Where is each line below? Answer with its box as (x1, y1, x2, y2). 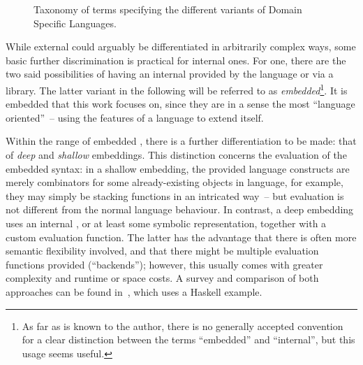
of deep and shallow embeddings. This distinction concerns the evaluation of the (6, 148, 347, 162)
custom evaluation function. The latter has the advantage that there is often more (6, 229, 357, 244)
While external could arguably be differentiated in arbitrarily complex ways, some (6, 39, 356, 54)
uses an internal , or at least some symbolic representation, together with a (6, 215, 327, 230)
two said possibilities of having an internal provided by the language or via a (6, 66, 334, 81)
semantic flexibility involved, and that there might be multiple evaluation (6, 243, 319, 258)
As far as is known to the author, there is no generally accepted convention (22, 318, 343, 333)
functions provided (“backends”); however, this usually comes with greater (6, 257, 323, 271)
